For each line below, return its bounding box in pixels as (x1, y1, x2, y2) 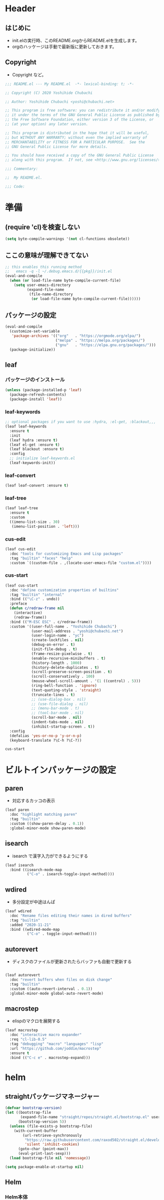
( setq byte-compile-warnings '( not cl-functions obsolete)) (5, 236, 130, 241)
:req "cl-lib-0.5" (9, 1037, 47, 1042)
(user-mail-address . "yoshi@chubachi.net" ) (31, 629, 123, 634)
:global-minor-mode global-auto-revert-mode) (9, 991, 104, 996)
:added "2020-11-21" (9, 922, 51, 927)
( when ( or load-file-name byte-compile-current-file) (9, 278, 121, 283)
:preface (9, 601, 27, 606)
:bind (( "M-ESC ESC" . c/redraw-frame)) (9, 619, 93, 624)
